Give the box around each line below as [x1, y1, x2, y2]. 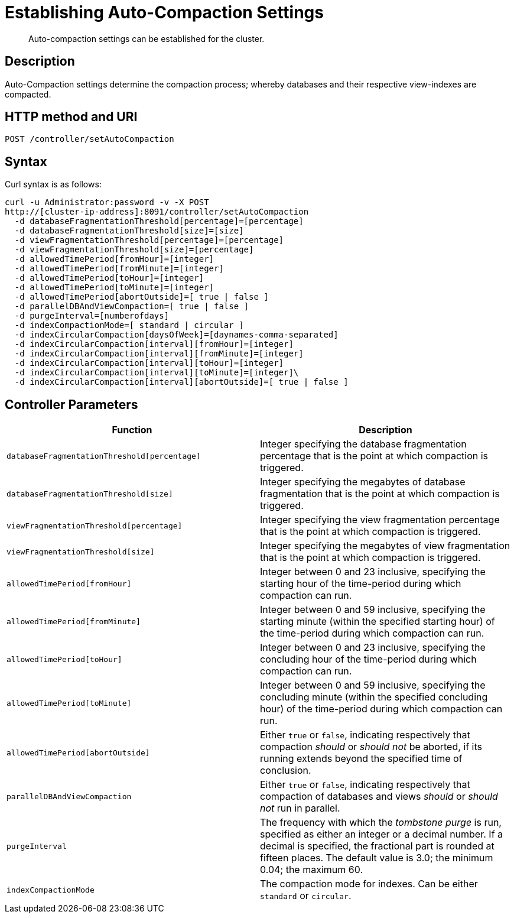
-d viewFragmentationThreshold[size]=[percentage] [14, 245, 254, 255]
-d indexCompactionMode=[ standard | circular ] [14, 320, 244, 330]
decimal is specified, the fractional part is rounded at [260, 840, 495, 852]
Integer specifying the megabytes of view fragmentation [260, 540, 510, 552]
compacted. [5, 89, 51, 99]
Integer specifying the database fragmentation [260, 438, 467, 450]
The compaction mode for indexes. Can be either [260, 878, 478, 890]
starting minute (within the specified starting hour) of [260, 615, 495, 628]
